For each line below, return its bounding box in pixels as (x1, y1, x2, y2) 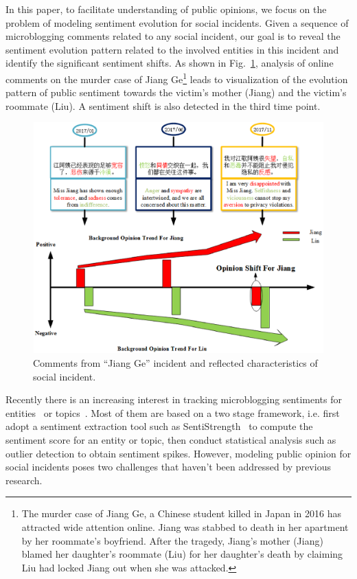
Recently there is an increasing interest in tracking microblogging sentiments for (5, 392, 343, 407)
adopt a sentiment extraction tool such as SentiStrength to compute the (5, 419, 313, 433)
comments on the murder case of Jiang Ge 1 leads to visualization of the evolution (5, 69, 348, 86)
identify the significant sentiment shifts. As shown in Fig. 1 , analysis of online (5, 56, 334, 70)
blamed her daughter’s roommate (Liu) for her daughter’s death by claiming (21, 547, 343, 561)
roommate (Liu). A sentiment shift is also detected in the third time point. (5, 98, 321, 113)
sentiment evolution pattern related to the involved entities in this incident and (5, 42, 339, 56)
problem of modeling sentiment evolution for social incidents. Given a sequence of (5, 15, 349, 30)
